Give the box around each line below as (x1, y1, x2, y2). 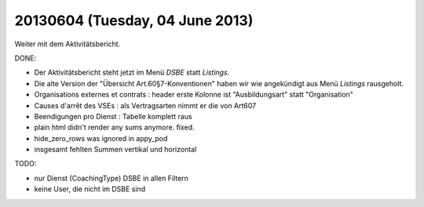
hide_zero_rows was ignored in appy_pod (34, 133, 168, 143)
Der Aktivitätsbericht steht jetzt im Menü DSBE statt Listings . (34, 67, 230, 78)
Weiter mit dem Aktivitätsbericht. (14, 39, 121, 49)
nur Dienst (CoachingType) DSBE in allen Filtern (34, 173, 188, 183)
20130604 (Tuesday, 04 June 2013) (14, 12, 254, 29)
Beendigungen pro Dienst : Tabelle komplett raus (34, 111, 192, 121)
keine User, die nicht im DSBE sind (34, 184, 145, 194)
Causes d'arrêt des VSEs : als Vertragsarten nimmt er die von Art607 (34, 100, 257, 110)
